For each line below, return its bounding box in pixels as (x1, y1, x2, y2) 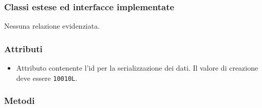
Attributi (4, 42, 43, 55)
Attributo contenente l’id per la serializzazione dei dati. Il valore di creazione (16, 62, 258, 73)
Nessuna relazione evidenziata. (4, 20, 100, 31)
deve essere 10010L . (16, 72, 78, 83)
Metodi (4, 94, 35, 107)
